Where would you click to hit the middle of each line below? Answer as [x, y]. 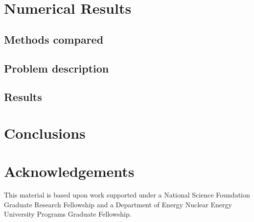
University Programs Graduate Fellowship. [68, 214]
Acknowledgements [69, 171]
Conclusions [45, 133]
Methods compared [54, 39]
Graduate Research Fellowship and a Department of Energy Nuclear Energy [118, 204]
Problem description [57, 68]
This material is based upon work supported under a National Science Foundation [127, 195]
